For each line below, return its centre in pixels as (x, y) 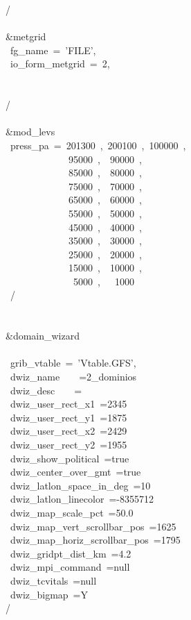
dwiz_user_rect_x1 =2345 (69, 404)
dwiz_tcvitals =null (53, 580)
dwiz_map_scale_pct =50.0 (72, 512)
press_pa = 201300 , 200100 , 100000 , (98, 145)
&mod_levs (30, 132)
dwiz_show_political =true (70, 458)
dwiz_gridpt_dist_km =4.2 (71, 553)
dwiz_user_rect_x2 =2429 (69, 431)
